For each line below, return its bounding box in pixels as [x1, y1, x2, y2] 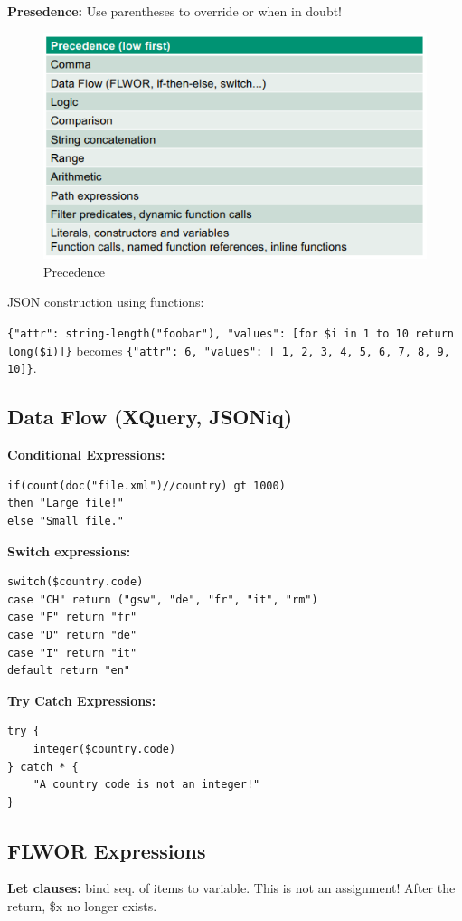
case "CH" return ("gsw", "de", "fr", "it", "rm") [7, 593, 318, 606]
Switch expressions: [7, 541, 131, 560]
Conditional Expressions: [7, 445, 165, 464]
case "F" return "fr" [7, 611, 137, 624]
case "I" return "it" [7, 646, 137, 660]
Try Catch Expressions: [7, 690, 156, 709]
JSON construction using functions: [7, 292, 204, 311]
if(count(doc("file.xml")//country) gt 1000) [7, 479, 286, 492]
